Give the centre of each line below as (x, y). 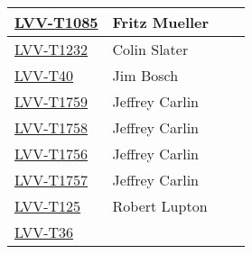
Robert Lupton (160, 206)
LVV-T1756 (51, 154)
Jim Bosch (145, 75)
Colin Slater (150, 49)
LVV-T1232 (51, 49)
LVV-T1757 (51, 180)
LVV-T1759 (51, 101)
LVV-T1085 (56, 22)
